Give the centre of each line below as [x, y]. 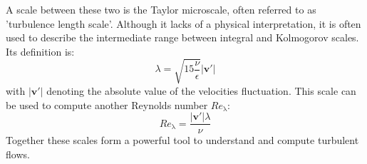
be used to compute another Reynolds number [107, 104]
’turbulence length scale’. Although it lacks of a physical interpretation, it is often [183, 23]
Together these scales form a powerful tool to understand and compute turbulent [182, 140]
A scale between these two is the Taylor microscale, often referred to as [161, 9]
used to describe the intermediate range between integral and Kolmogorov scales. [182, 37]
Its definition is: [40, 51]
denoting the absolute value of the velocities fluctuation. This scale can [201, 90]
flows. [18, 154]
